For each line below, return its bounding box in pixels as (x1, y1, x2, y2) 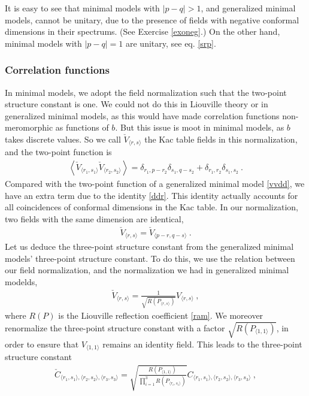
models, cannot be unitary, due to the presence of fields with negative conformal (5, 13, 299, 26)
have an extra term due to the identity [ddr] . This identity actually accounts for (5, 189, 298, 201)
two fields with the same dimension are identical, (5, 212, 184, 225)
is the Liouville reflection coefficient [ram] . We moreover (58, 309, 263, 322)
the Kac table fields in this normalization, (144, 132, 298, 145)
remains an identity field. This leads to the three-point (102, 337, 302, 350)
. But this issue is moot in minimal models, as (115, 121, 284, 134)
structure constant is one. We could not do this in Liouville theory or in (5, 98, 268, 110)
